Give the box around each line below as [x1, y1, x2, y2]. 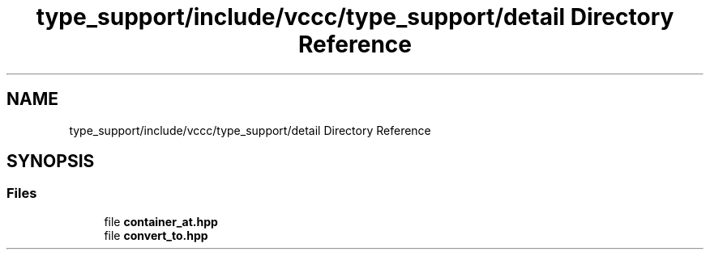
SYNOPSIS [6, 151, 95, 172]
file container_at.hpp [104, 214, 218, 229]
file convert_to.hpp [104, 228, 208, 242]
